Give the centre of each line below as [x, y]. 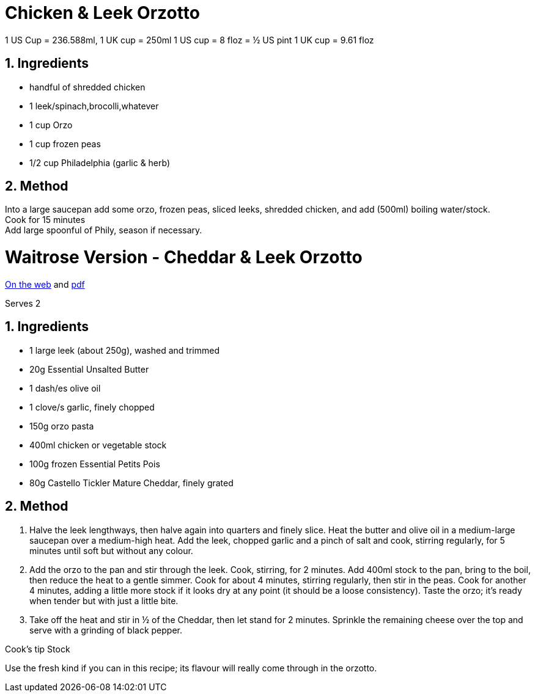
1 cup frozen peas [65, 144]
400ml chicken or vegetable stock [98, 445]
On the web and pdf [45, 284]
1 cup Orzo [51, 125]
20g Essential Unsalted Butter [89, 369]
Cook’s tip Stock [38, 649]
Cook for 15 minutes [45, 220]
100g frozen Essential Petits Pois [95, 464]
